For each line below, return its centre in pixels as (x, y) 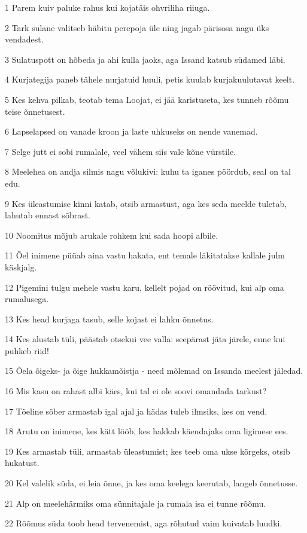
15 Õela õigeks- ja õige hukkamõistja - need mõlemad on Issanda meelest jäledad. (154, 371)
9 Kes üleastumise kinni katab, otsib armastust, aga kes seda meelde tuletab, (146, 203)
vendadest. (24, 39)
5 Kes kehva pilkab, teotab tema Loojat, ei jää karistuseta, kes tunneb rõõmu (147, 99)
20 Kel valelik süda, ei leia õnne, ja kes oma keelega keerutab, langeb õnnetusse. (151, 483)
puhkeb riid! (27, 350)
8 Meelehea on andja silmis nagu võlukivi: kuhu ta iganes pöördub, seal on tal (148, 171)
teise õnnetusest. (35, 111)
